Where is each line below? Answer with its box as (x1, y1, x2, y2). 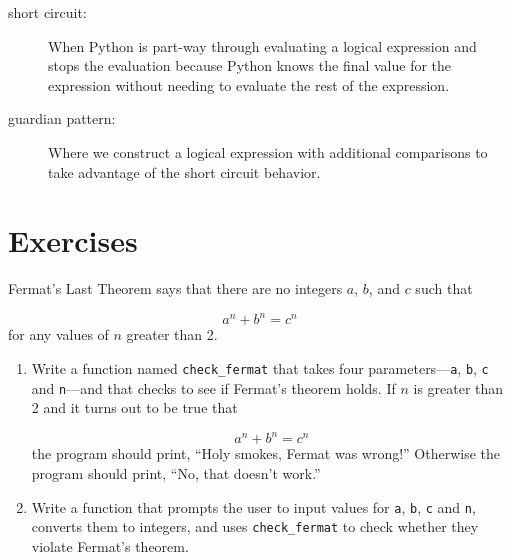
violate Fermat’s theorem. (31, 535, 189, 556)
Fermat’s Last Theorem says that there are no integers (8, 278, 343, 299)
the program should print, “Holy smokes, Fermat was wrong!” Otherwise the (31, 443, 501, 464)
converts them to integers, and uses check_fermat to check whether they (31, 516, 479, 537)
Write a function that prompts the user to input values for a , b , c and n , (31, 496, 476, 517)
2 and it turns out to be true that (31, 397, 238, 418)
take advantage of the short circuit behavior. (48, 161, 321, 182)
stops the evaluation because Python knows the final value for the (48, 55, 452, 76)
